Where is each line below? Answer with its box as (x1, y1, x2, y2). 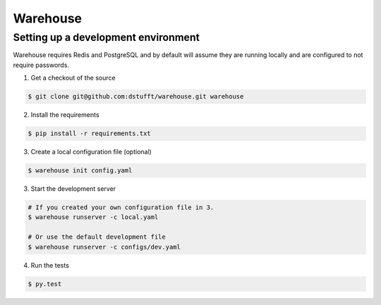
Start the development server (30, 185, 116, 193)
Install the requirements (30, 111, 99, 119)
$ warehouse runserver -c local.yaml (28, 213, 159, 221)
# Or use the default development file (28, 233, 166, 241)
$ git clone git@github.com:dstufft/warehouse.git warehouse (28, 92, 244, 101)
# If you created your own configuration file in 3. (28, 204, 214, 211)
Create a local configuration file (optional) (30, 148, 152, 156)
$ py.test (28, 280, 62, 288)
